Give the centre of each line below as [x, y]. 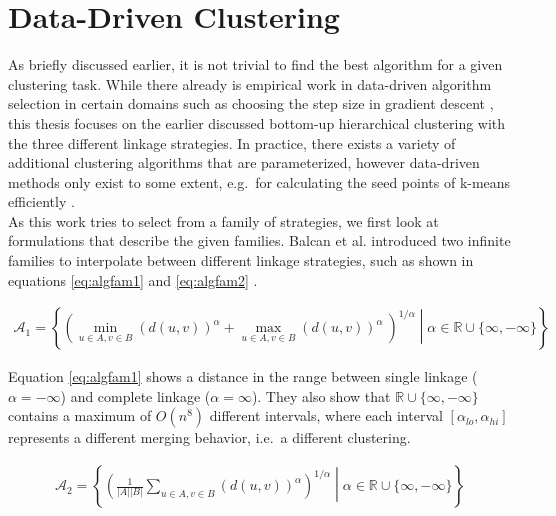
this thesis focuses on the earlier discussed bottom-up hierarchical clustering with [257, 122]
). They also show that [321, 395]
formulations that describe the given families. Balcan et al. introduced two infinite [259, 240]
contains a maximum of [80, 415]
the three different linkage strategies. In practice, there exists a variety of [232, 142]
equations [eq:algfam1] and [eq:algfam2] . [133, 279]
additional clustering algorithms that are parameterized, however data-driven [244, 162]
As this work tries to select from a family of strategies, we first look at [223, 220]
